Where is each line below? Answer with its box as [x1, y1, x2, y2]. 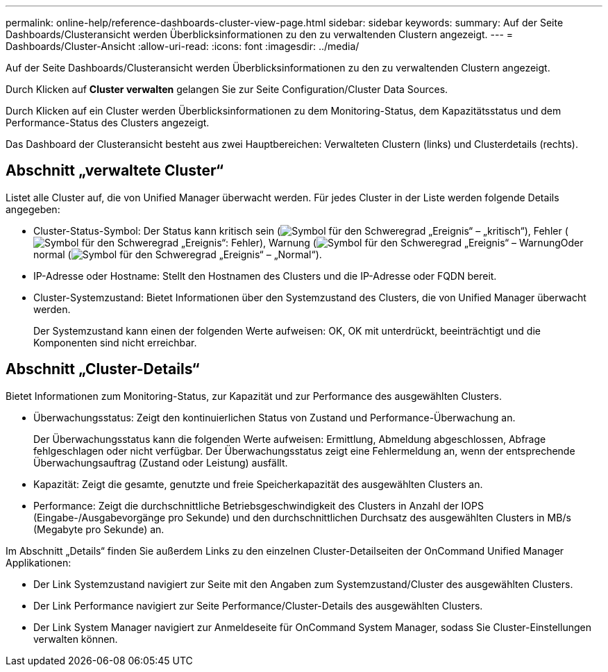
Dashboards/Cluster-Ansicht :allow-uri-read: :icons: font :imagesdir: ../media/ [6, 40, 360, 52]
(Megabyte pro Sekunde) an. [33, 523, 164, 535]
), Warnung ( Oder [260, 236, 584, 249]
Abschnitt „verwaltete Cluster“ [6, 162, 224, 180]
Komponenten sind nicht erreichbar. [33, 336, 197, 348]
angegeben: [6, 203, 60, 215]
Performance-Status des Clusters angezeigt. [6, 117, 210, 128]
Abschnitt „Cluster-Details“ [6, 360, 200, 378]
